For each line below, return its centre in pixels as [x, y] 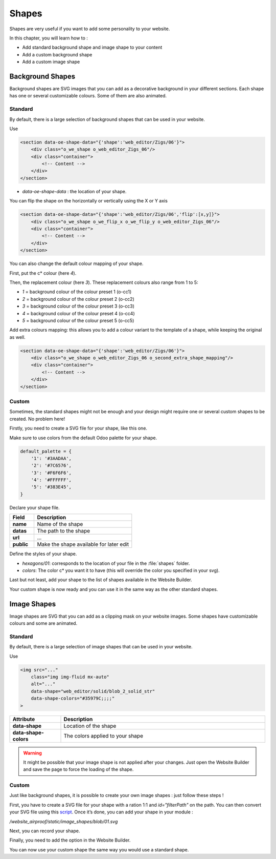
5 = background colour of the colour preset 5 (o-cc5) [78, 320]
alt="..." [43, 684]
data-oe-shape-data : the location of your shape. [74, 191]
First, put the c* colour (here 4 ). [43, 273]
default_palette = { [46, 451]
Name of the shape [60, 524]
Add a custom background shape [57, 54]
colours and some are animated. [43, 623]
